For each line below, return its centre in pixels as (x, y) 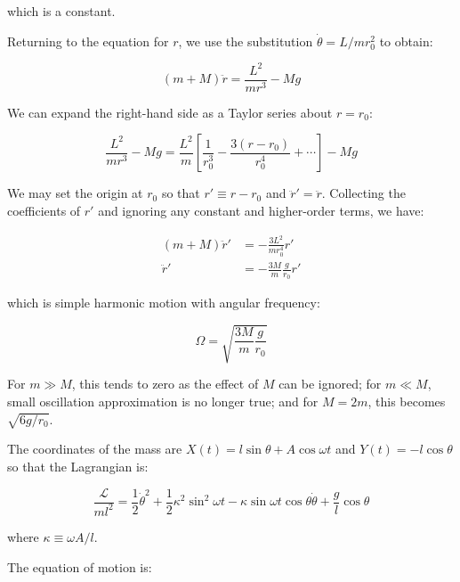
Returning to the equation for (88, 41)
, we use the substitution (246, 41)
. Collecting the (363, 193)
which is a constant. (61, 11)
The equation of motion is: (80, 566)
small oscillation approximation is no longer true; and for (163, 402)
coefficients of (44, 210)
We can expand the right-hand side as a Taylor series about (170, 112)
